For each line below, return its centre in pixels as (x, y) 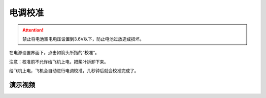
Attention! (33, 30)
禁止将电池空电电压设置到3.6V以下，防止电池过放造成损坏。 (83, 39)
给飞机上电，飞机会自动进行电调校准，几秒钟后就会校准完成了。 (74, 71)
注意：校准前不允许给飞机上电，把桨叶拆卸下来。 (59, 62)
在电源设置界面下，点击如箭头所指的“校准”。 (54, 53)
